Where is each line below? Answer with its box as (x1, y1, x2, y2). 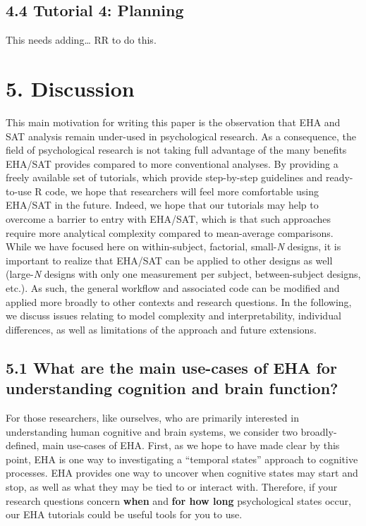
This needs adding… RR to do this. (6, 32, 157, 47)
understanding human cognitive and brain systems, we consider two (6, 424, 298, 439)
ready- (325, 170, 353, 185)
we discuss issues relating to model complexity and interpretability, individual (6, 308, 341, 323)
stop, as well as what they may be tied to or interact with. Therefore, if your (6, 479, 338, 494)
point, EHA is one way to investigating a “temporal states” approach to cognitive (6, 451, 358, 466)
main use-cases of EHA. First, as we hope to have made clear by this (42, 438, 340, 453)
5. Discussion (6, 73, 135, 102)
